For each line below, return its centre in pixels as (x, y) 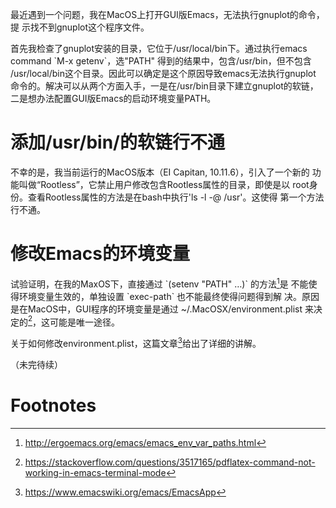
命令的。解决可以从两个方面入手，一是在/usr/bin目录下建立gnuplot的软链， (164, 86)
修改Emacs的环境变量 (100, 254)
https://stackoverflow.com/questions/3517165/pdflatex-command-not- (170, 462)
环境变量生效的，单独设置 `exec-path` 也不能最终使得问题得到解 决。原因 (169, 296)
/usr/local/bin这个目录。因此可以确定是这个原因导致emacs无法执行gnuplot (163, 73)
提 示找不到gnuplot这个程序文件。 (80, 27)
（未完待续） (36, 364)
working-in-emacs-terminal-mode (95, 472)
